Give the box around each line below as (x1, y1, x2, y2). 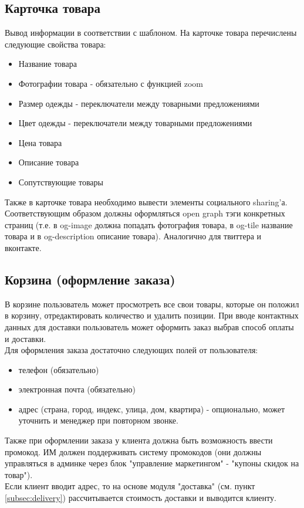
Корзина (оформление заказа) (5, 270, 175, 288)
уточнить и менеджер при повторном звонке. (18, 414, 178, 426)
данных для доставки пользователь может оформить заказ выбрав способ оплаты (5, 320, 294, 333)
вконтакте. (5, 241, 42, 253)
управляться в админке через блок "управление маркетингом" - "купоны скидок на (5, 457, 299, 469)
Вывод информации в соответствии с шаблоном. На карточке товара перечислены (5, 26, 297, 39)
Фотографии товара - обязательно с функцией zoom (18, 77, 204, 89)
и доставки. (5, 332, 46, 344)
